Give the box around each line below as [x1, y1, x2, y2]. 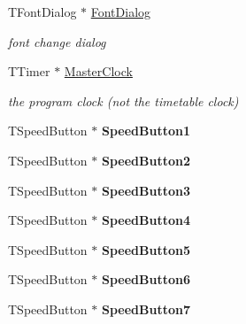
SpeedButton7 [102, 299, 191, 318]
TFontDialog [8, 3, 77, 20]
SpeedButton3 [102, 181, 191, 199]
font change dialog [8, 32, 106, 50]
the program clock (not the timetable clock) [8, 91, 239, 110]
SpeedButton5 [102, 240, 191, 258]
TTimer [8, 62, 50, 81]
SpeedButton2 [102, 150, 191, 169]
